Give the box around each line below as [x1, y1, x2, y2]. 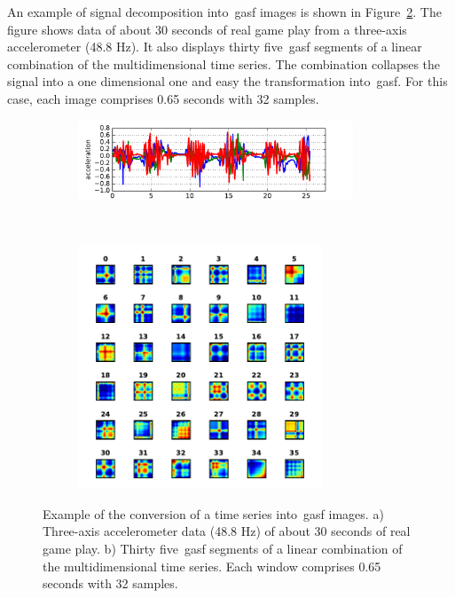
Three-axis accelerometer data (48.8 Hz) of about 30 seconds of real [43, 522, 411, 540]
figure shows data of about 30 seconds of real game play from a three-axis [7, 20, 407, 38]
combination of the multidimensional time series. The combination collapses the [7, 54, 441, 73]
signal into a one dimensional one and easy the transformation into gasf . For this [7, 72, 448, 90]
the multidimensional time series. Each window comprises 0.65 [43, 556, 381, 575]
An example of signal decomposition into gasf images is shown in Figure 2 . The [7, 3, 442, 20]
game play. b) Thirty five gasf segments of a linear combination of [43, 539, 403, 557]
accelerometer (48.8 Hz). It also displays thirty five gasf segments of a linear [7, 37, 422, 56]
